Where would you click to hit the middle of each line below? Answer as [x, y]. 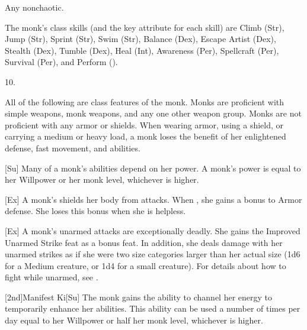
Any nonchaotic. [34, 7]
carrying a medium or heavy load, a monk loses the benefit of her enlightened [145, 136]
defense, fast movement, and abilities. [73, 148]
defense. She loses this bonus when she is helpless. [95, 211]
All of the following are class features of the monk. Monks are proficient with [145, 101]
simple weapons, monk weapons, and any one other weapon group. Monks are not [153, 113]
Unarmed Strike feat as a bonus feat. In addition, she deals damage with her [144, 242]
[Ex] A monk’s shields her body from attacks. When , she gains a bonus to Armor [153, 199]
